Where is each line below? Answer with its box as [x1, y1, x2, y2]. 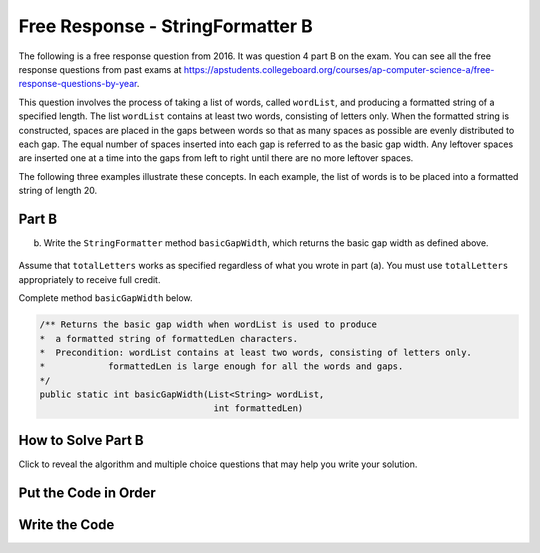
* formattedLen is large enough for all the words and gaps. [39, 361, 404, 372]
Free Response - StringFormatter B [18, 15, 314, 37]
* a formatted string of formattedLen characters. [39, 333, 299, 344]
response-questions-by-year [18, 78, 137, 90]
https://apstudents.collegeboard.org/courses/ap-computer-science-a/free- [183, 63, 495, 75]
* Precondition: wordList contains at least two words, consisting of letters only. [39, 346, 472, 358]
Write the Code [18, 516, 115, 533]
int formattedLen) [213, 403, 304, 414]
